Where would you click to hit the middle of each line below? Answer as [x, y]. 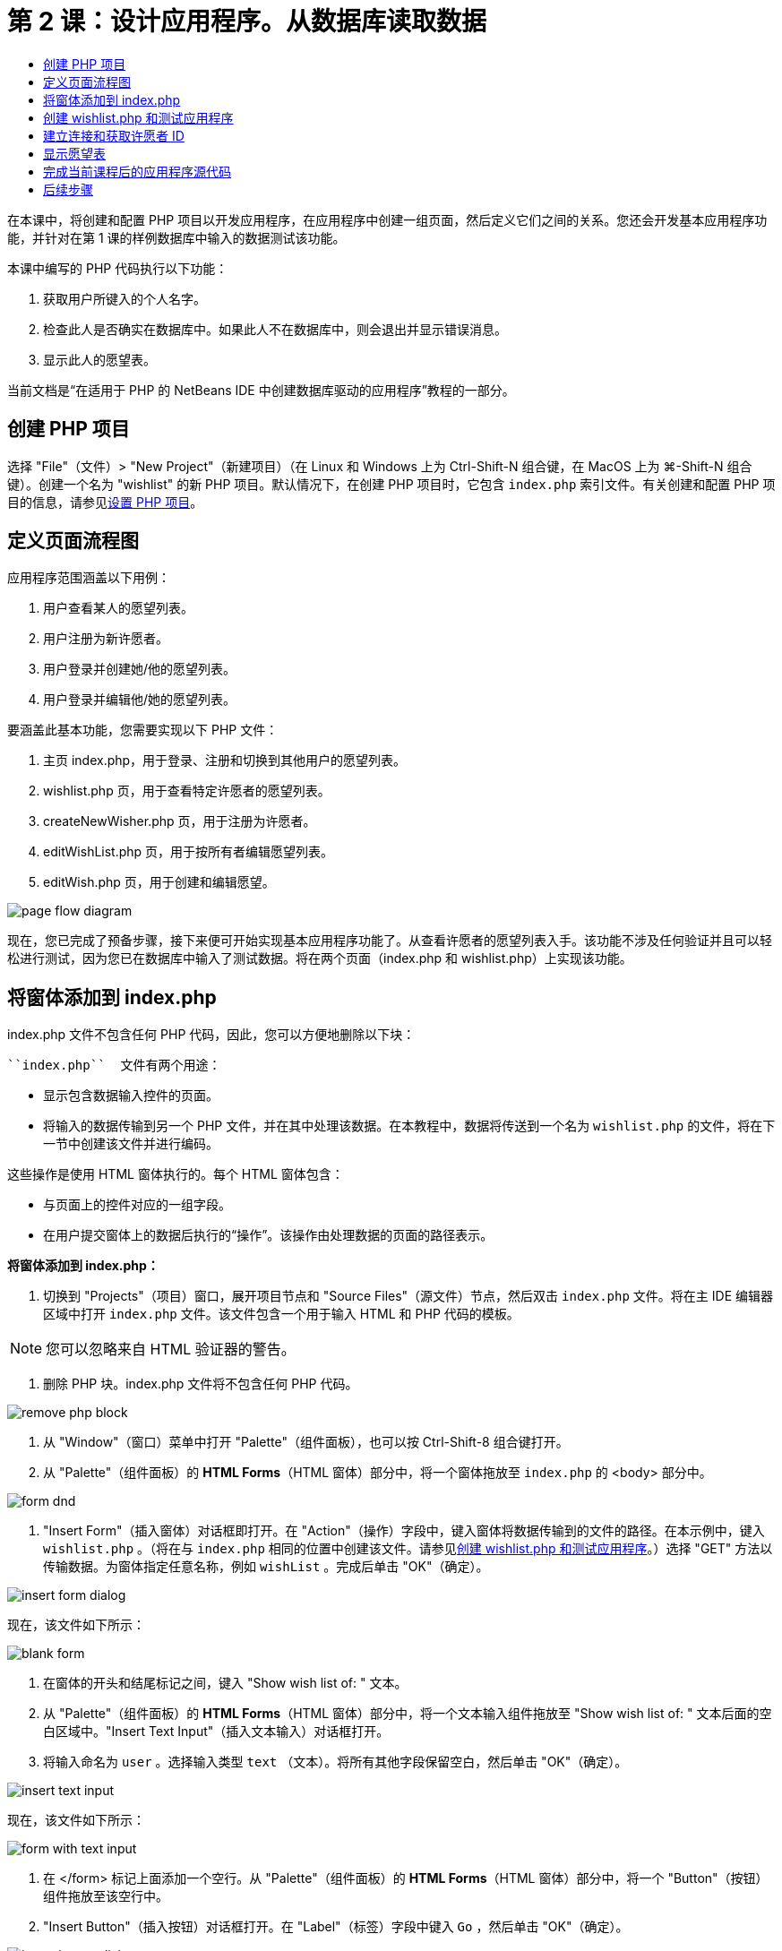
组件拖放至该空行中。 [106, 1896]
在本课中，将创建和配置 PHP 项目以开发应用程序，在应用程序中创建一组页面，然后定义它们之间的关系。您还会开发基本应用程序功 [387, 219]
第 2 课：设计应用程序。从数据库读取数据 [247, 21]
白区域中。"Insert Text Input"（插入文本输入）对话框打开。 [216, 1732]
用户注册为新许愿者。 [106, 639]
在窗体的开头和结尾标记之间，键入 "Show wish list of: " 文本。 [225, 1683]
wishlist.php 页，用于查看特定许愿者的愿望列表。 [187, 791]
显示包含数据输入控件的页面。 [131, 1096]
